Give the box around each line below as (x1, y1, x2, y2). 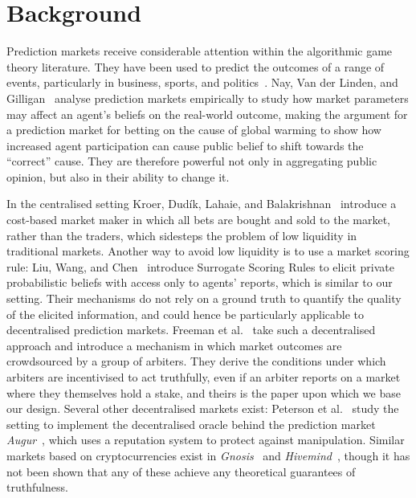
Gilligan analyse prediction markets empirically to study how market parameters (6, 89, 409, 106)
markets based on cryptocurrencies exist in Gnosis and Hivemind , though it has (6, 447, 410, 463)
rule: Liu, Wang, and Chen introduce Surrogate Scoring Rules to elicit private (6, 258, 394, 275)
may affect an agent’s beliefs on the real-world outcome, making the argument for (6, 105, 408, 122)
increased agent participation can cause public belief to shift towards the (6, 137, 364, 153)
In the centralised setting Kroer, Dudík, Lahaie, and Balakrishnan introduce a (6, 195, 397, 212)
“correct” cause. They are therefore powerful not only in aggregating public (6, 153, 377, 169)
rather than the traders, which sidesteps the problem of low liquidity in (6, 227, 357, 243)
